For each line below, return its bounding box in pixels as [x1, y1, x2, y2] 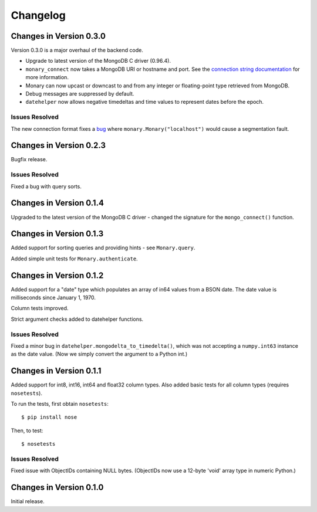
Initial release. [11, 498, 45, 505]
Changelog [11, 9, 66, 22]
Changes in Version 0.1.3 [11, 229, 104, 239]
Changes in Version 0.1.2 [11, 270, 104, 280]
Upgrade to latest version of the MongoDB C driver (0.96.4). [25, 57, 171, 65]
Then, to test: [11, 427, 43, 434]
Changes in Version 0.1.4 [11, 198, 104, 208]
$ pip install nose [21, 414, 77, 421]
